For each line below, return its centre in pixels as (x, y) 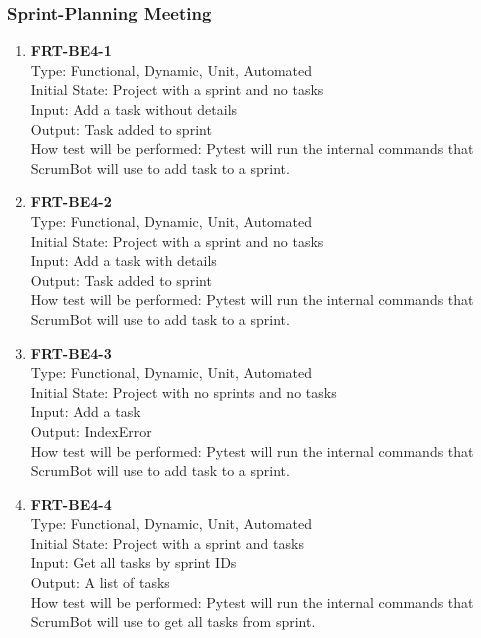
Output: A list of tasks (100, 582)
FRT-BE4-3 (71, 352)
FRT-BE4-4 (71, 503)
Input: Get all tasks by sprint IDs (133, 562)
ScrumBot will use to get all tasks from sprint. (173, 621)
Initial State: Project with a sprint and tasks (167, 542)
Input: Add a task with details (123, 260)
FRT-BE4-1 (71, 50)
